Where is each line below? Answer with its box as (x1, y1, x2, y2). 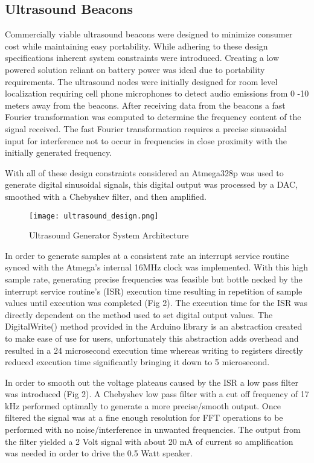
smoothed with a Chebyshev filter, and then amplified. (5, 190, 207, 202)
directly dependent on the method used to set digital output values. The (5, 308, 273, 321)
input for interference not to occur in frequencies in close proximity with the (5, 134, 287, 147)
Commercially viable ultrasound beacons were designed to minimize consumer (5, 28, 293, 40)
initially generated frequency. (5, 146, 112, 159)
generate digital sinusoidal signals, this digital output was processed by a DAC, (5, 178, 298, 191)
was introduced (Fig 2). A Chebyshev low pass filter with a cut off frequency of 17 (5, 388, 309, 400)
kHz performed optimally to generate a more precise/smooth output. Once (5, 399, 281, 412)
